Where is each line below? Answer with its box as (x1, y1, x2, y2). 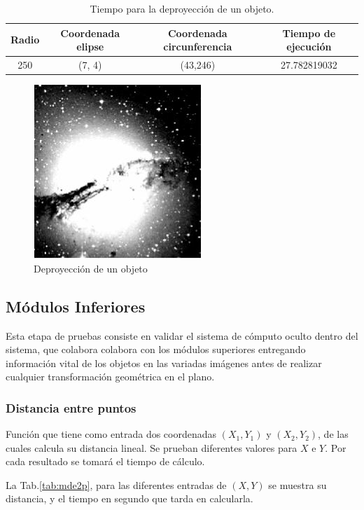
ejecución (286, 39, 332, 54)
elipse (76, 39, 104, 54)
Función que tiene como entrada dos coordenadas (6, 427, 217, 441)
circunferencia (163, 39, 232, 54)
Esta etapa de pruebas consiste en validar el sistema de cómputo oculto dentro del (6, 328, 358, 343)
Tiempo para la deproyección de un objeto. (90, 1, 274, 15)
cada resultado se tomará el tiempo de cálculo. (6, 454, 205, 469)
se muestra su (268, 477, 327, 492)
